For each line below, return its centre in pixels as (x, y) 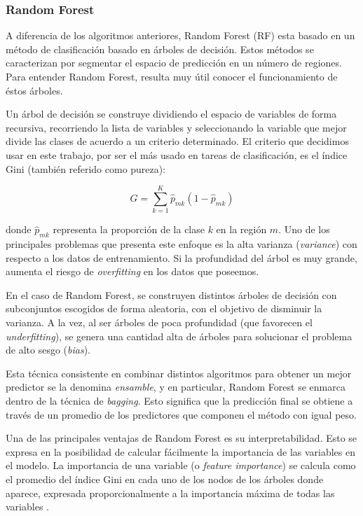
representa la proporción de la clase (129, 229)
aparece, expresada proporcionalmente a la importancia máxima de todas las (170, 493)
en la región (241, 229)
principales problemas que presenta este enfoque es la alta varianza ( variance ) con (181, 244)
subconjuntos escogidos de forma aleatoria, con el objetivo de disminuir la (164, 308)
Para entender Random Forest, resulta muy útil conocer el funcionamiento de (172, 76)
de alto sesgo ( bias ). (48, 350)
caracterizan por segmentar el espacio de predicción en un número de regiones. (174, 63)
